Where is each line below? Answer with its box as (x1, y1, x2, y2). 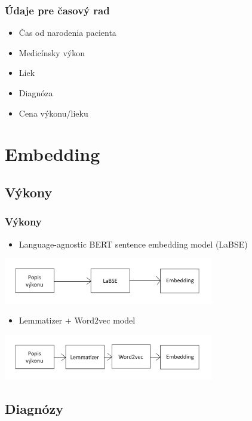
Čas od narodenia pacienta (19, 26, 116, 39)
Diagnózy (5, 399, 64, 418)
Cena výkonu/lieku (19, 106, 88, 119)
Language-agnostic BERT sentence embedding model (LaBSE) (19, 237, 248, 250)
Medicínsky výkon (19, 46, 85, 59)
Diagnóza (19, 87, 53, 99)
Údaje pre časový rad (5, 2, 110, 17)
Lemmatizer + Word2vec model (19, 314, 136, 327)
